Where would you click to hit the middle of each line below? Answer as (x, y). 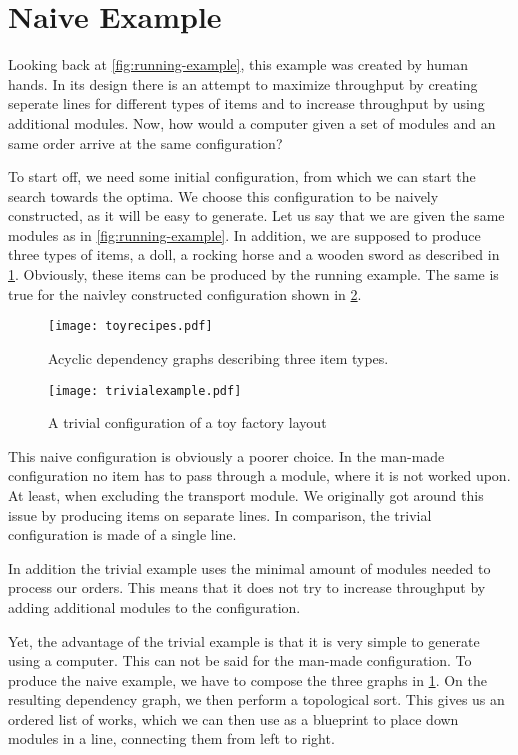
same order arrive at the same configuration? (145, 142)
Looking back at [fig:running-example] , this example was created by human (238, 64)
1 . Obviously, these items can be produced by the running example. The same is (253, 274)
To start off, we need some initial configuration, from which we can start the (242, 176)
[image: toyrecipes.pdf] (130, 326)
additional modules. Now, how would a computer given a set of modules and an (252, 122)
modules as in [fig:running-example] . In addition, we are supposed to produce (244, 234)
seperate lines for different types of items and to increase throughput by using (246, 103)
